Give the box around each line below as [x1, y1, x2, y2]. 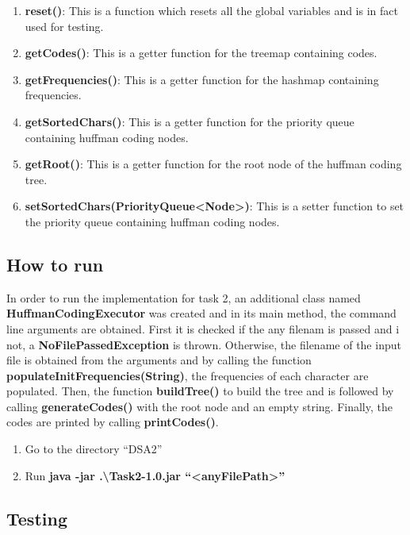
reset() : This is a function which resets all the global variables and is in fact [25, 2, 398, 18]
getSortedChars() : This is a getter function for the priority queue [25, 113, 354, 129]
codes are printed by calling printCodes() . [6, 414, 219, 430]
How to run [6, 252, 104, 276]
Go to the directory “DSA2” [25, 441, 163, 457]
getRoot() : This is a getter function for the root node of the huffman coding [25, 156, 402, 172]
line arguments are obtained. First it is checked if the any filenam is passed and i [6, 320, 400, 337]
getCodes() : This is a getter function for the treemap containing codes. [25, 44, 377, 61]
